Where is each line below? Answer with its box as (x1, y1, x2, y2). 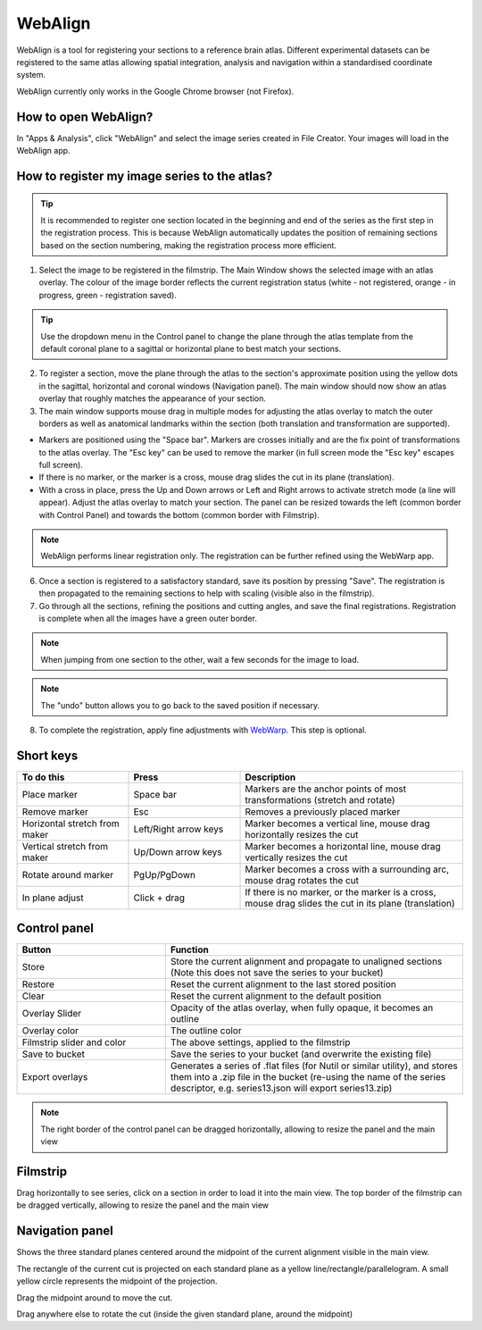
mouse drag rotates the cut (245, 874, 360, 886)
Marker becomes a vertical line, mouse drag (245, 817, 430, 830)
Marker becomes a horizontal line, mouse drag (245, 840, 441, 852)
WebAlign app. (16, 146, 71, 156)
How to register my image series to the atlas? (16, 168, 273, 183)
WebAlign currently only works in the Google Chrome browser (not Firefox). (16, 86, 295, 96)
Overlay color (21, 1025, 79, 1037)
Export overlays (21, 1071, 88, 1083)
